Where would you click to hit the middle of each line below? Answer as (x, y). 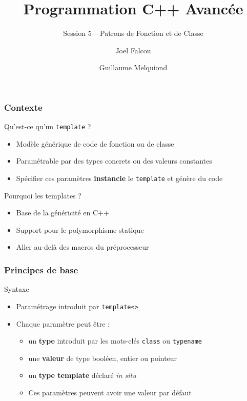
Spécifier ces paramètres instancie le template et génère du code (119, 178)
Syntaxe (17, 289)
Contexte (23, 107)
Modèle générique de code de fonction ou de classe (95, 143)
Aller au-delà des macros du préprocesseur (83, 247)
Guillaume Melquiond (133, 67)
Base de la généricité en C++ (63, 213)
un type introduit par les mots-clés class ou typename (115, 341)
